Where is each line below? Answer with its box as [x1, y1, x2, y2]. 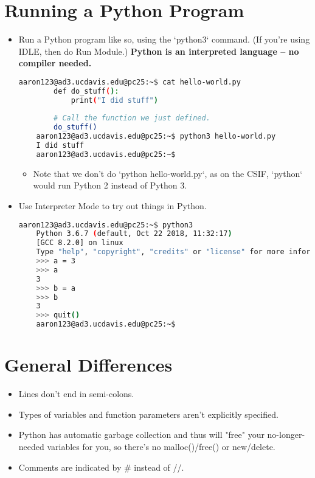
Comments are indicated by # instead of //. [18, 460, 184, 473]
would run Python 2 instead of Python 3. [33, 179, 187, 192]
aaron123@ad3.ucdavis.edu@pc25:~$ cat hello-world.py [18, 77, 241, 86]
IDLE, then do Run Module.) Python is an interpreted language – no [18, 44, 299, 57]
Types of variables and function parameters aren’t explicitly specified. [18, 407, 279, 420]
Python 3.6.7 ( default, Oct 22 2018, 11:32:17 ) [36, 229, 232, 238]
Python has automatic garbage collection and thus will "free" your [18, 428, 265, 441]
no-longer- [267, 428, 305, 441]
